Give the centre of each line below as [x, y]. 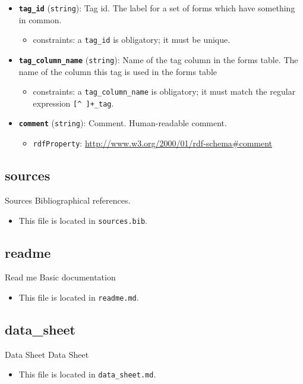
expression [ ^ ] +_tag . [73, 103]
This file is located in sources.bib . [83, 220]
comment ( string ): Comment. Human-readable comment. [123, 123]
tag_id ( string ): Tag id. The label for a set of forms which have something [157, 8]
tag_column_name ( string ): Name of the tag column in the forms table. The [158, 59]
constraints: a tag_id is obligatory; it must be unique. [132, 40]
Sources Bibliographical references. [68, 200]
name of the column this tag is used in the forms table [118, 71]
